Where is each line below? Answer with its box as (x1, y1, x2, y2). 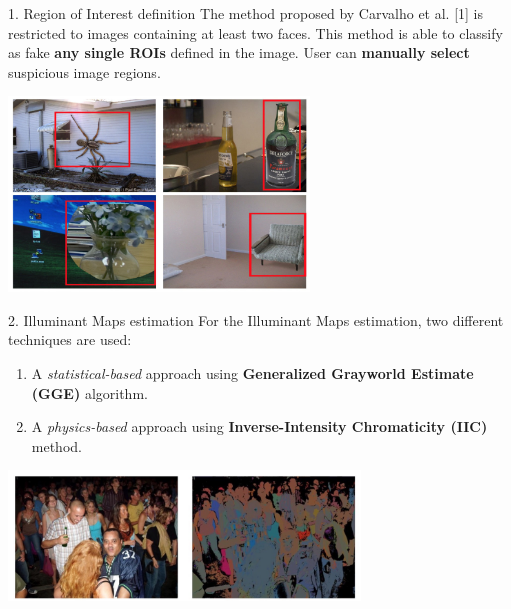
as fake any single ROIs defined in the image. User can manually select (8, 42, 470, 63)
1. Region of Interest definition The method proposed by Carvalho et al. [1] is (8, 3, 484, 23)
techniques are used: (8, 329, 132, 350)
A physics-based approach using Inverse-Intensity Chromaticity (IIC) (31, 416, 488, 437)
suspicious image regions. (8, 61, 161, 82)
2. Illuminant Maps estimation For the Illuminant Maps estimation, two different (8, 309, 504, 330)
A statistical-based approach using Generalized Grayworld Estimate (31, 362, 474, 383)
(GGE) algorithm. (31, 382, 148, 403)
